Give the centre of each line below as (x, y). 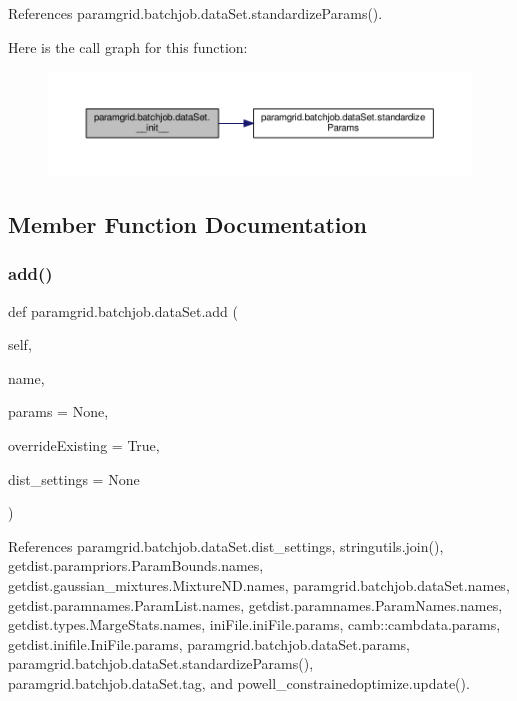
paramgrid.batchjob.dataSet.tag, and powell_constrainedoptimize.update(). (239, 682)
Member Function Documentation (188, 224)
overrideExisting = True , (84, 445)
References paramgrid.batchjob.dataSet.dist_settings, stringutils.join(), (226, 545)
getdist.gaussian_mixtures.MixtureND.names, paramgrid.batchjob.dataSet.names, (259, 584)
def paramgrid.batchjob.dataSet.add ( (123, 310)
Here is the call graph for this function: (128, 46)
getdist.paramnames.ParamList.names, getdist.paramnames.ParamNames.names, (255, 604)
